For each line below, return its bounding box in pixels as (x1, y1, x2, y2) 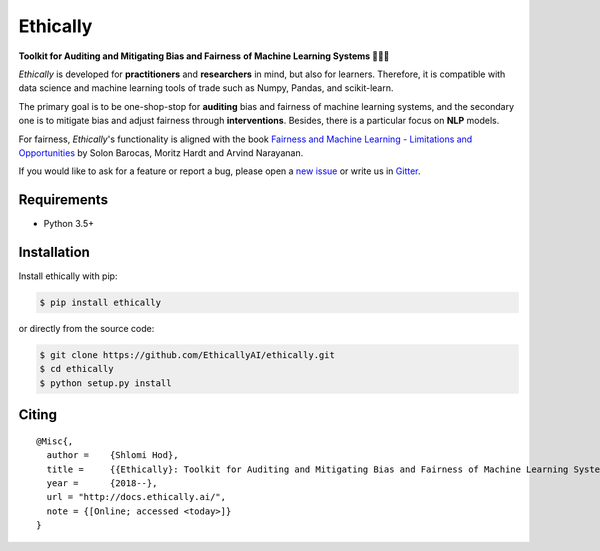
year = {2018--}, (46, 478, 158, 489)
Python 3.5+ (43, 218, 95, 230)
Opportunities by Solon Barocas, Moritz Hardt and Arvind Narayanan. (18, 146, 304, 159)
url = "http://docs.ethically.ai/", (46, 491, 227, 503)
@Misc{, (36, 435, 74, 447)
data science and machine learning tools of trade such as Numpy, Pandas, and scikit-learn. (18, 82, 394, 94)
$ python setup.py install (39, 377, 172, 389)
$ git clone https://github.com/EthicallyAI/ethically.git (39, 350, 335, 361)
